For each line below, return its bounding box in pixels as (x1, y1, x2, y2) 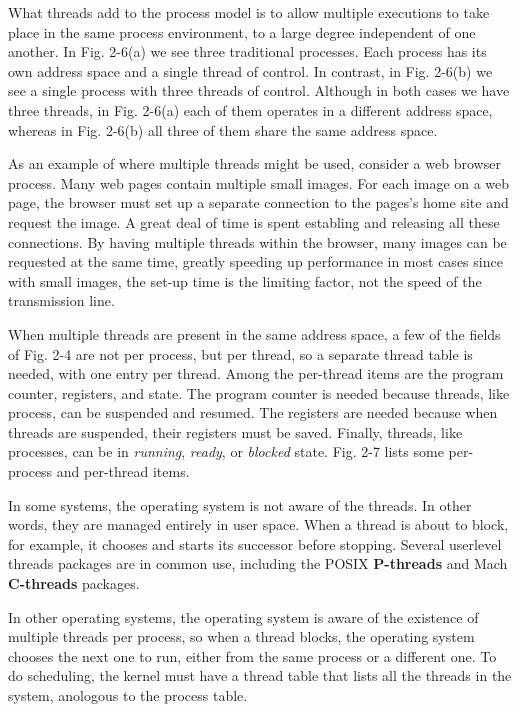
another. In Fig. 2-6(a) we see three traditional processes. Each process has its (8, 41, 487, 62)
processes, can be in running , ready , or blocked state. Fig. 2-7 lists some (8, 441, 444, 462)
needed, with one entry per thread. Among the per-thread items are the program (8, 363, 504, 384)
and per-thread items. (56, 461, 190, 482)
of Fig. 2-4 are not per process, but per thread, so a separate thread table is (8, 343, 473, 364)
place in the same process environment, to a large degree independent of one (8, 21, 476, 42)
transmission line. (8, 290, 115, 311)
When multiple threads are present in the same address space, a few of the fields (8, 323, 501, 344)
